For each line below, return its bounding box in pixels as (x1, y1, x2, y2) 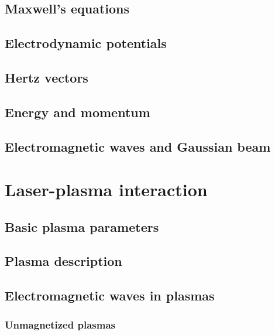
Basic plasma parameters (5, 217, 159, 235)
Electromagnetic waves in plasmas (5, 286, 215, 305)
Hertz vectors (5, 68, 88, 86)
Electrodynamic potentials (5, 34, 167, 52)
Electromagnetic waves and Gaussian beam (5, 137, 271, 155)
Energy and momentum (5, 102, 150, 121)
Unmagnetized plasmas (5, 317, 115, 331)
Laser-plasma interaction (5, 177, 208, 201)
